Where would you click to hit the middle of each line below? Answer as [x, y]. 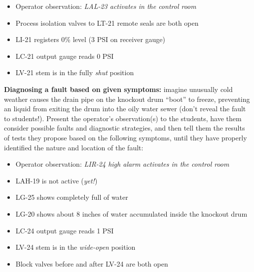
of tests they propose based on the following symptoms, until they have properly [126, 137]
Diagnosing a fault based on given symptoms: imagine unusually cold [118, 89]
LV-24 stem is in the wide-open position [75, 247]
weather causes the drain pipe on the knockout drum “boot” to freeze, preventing [127, 99]
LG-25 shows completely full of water [72, 197]
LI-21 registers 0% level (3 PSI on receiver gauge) [90, 39]
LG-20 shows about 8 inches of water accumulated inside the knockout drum [131, 213]
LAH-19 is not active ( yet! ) [56, 180]
